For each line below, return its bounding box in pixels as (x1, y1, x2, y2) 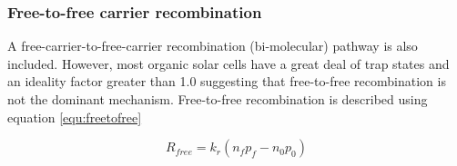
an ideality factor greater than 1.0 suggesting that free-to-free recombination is (7, 72, 446, 91)
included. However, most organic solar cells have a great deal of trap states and (7, 54, 450, 73)
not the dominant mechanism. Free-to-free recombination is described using (7, 90, 428, 108)
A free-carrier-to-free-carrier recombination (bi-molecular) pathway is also (7, 36, 418, 55)
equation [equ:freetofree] (7, 107, 142, 126)
